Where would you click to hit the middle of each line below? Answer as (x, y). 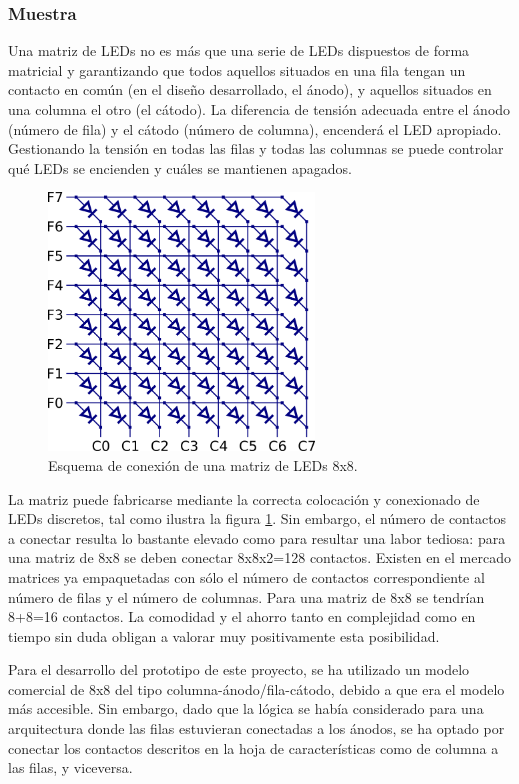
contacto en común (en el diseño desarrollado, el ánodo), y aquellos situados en (250, 89)
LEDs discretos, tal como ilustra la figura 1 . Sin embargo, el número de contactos (257, 518)
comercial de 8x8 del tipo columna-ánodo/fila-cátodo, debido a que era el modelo (256, 688)
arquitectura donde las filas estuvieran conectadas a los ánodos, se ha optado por (256, 728)
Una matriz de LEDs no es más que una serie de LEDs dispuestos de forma (239, 50)
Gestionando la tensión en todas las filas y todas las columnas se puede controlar (256, 148)
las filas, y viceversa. (70, 767)
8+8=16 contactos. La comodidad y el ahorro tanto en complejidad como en (242, 616)
